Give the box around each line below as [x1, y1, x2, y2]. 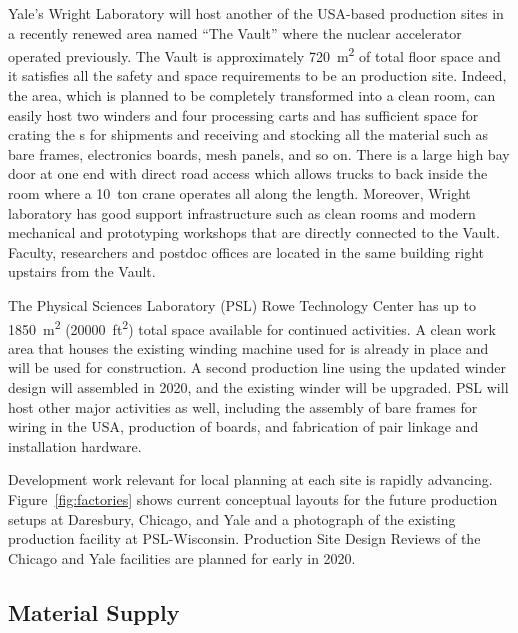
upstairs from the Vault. [8, 261, 156, 282]
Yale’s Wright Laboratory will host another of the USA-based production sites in [8, 3, 504, 23]
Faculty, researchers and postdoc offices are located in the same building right [8, 241, 484, 262]
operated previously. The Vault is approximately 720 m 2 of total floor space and [8, 43, 501, 66]
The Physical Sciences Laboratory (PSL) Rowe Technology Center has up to [8, 294, 476, 315]
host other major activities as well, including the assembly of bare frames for [8, 396, 478, 417]
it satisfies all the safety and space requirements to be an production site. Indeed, [8, 65, 507, 86]
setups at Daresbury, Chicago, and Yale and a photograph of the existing [8, 508, 456, 529]
